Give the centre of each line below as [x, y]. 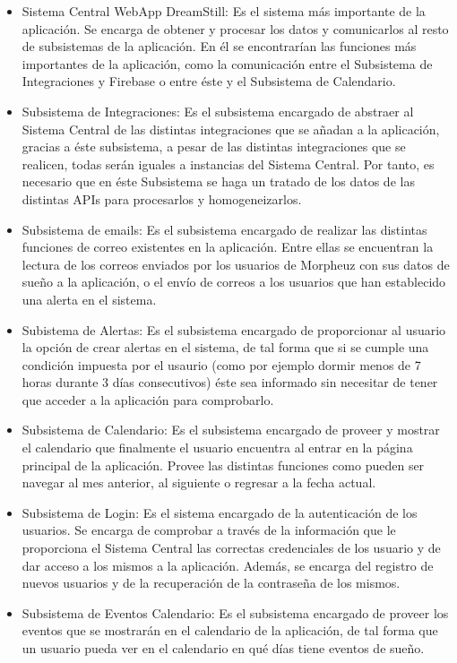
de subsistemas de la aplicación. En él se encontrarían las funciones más [219, 46]
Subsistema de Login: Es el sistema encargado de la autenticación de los [220, 512]
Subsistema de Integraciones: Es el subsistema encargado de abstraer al [218, 111]
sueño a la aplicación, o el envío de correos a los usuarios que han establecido [234, 282]
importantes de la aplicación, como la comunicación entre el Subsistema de [227, 63]
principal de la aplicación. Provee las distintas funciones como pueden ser [223, 465]
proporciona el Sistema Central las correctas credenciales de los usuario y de [231, 548]
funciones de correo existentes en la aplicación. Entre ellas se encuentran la [228, 247]
